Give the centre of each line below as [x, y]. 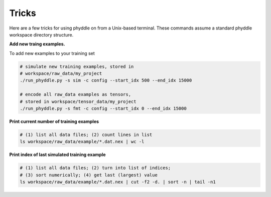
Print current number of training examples [54, 121]
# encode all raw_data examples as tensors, [76, 94]
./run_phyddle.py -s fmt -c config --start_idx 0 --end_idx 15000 [103, 108]
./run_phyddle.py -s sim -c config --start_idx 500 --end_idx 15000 [106, 80]
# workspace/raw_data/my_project [61, 73]
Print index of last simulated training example [57, 154]
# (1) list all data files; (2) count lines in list [86, 135]
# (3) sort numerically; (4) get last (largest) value [89, 175]
